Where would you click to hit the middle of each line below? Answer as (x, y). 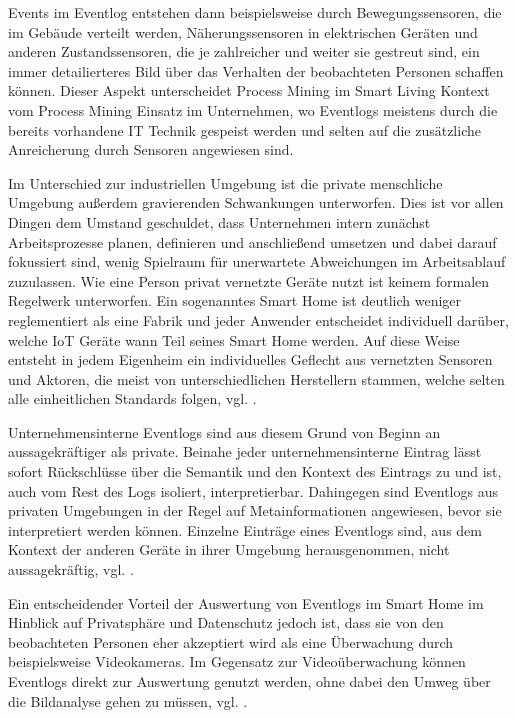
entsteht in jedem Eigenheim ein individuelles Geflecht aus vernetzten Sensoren (250, 359)
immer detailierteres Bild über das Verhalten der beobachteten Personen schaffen (256, 70)
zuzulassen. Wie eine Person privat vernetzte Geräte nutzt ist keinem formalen (249, 280)
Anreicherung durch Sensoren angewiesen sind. (151, 149)
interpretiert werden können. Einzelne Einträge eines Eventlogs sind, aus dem (245, 529)
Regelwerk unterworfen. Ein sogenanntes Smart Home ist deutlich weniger (235, 300)
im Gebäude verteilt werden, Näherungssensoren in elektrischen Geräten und (243, 31)
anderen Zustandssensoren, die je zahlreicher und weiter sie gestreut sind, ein (244, 51)
